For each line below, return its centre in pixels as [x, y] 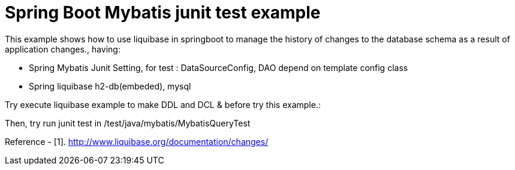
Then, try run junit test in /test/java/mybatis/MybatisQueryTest [128, 123]
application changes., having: [63, 49]
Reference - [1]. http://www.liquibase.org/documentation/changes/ [137, 141]
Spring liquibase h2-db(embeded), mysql [110, 86]
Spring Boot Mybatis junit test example [163, 13]
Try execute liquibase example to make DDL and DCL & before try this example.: [163, 104]
